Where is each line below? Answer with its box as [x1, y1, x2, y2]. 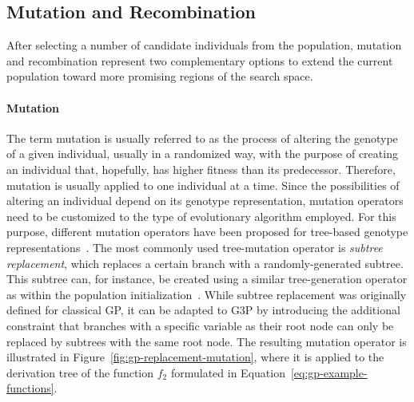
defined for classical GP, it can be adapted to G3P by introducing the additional [6, 301, 400, 318]
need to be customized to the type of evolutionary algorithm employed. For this [6, 207, 396, 224]
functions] [6, 380, 54, 396]
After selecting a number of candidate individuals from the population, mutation [6, 37, 402, 53]
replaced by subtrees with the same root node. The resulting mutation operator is [6, 333, 407, 349]
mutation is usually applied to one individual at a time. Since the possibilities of [6, 176, 400, 193]
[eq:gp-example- [290, 364, 368, 380]
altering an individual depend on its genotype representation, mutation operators [6, 192, 404, 209]
